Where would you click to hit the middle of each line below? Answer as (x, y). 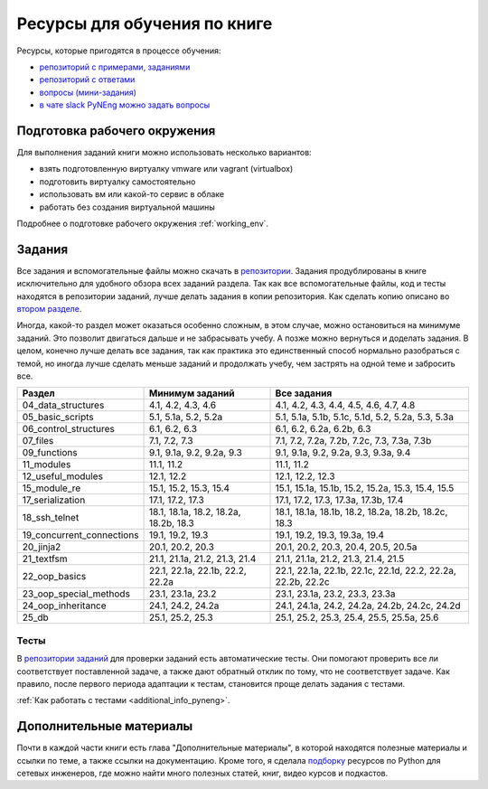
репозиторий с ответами (87, 80)
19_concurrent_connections (80, 535)
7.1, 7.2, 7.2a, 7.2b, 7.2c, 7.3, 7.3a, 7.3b (353, 441)
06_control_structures (68, 429)
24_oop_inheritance (65, 606)
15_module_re (52, 488)
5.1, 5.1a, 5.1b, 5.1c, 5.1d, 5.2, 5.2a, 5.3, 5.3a (364, 418)
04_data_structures (63, 405)
